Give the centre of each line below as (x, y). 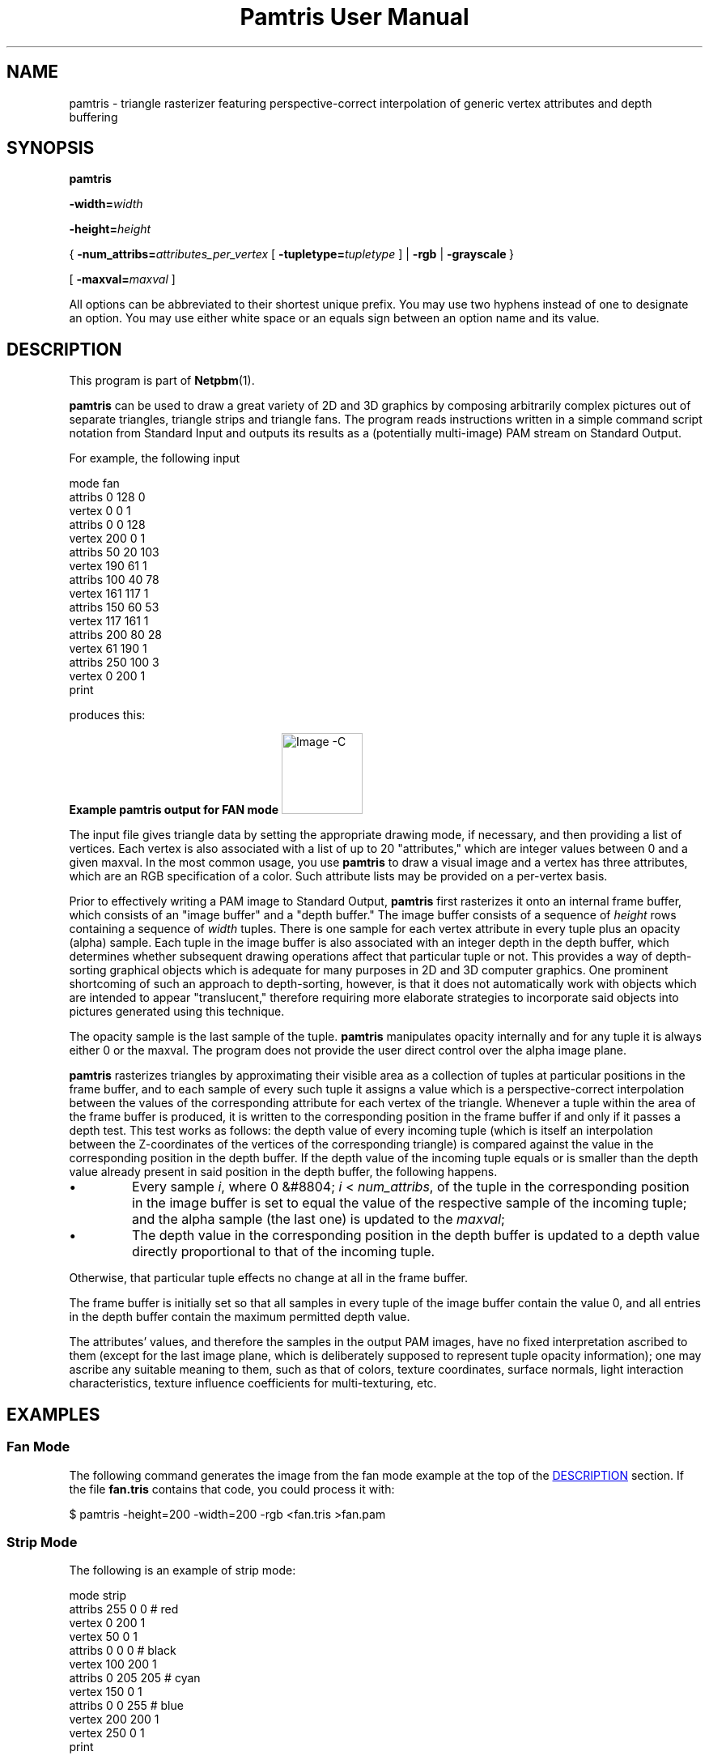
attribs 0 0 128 (107, 525)
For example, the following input (155, 458)
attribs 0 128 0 (107, 497)
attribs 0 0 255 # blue (126, 1706)
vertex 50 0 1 (104, 1637)
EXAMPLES (53, 1414)
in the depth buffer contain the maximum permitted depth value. (240, 1317)
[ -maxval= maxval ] (122, 279)
